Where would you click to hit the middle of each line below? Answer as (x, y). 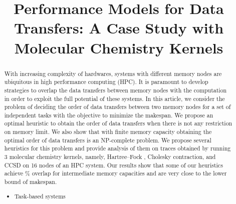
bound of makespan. (31, 182)
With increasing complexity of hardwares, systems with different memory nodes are (113, 73)
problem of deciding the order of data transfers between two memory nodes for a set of (117, 107)
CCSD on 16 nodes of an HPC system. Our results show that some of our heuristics (113, 165)
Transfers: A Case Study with (119, 28)
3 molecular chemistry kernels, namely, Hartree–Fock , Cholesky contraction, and (110, 157)
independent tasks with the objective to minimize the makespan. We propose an (109, 115)
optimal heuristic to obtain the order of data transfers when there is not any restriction (118, 123)
